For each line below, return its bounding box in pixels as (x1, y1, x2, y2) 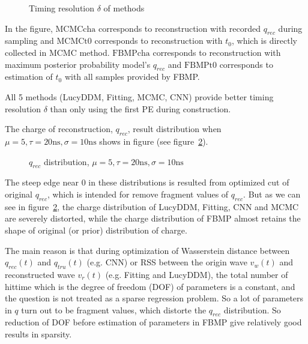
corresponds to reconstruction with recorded (98, 22, 261, 34)
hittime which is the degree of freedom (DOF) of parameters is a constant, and (5, 280, 295, 292)
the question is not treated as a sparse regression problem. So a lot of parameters (5, 292, 304, 304)
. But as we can (243, 187, 301, 200)
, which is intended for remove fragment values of (47, 187, 229, 200)
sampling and (5, 34, 54, 47)
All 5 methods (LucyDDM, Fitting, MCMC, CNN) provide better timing (5, 90, 274, 103)
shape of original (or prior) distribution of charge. (5, 223, 187, 236)
